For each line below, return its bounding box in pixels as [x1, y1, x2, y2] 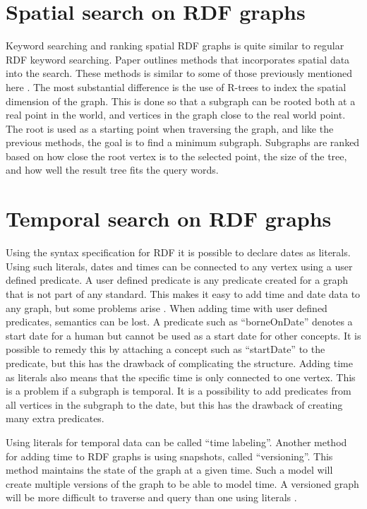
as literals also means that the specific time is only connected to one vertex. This [6, 369, 356, 384]
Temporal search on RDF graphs [6, 204, 332, 233]
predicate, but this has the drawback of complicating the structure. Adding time [6, 355, 353, 370]
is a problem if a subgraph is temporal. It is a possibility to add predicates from [6, 383, 351, 398]
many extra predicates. [6, 411, 104, 426]
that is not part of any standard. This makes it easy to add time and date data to [6, 286, 361, 301]
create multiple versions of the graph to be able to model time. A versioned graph [6, 476, 359, 491]
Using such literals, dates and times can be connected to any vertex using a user [6, 258, 353, 273]
